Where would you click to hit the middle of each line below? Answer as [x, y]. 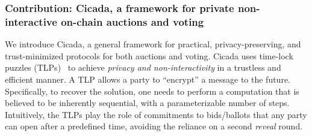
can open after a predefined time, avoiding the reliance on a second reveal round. [154, 126]
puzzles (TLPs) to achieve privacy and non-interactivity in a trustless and [143, 67]
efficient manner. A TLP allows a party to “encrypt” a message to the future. [148, 79]
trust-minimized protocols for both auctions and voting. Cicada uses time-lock [149, 55]
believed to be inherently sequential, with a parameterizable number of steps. [147, 103]
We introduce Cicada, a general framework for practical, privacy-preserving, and [153, 44]
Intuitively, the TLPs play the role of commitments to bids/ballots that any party [156, 114]
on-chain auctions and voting [133, 21]
